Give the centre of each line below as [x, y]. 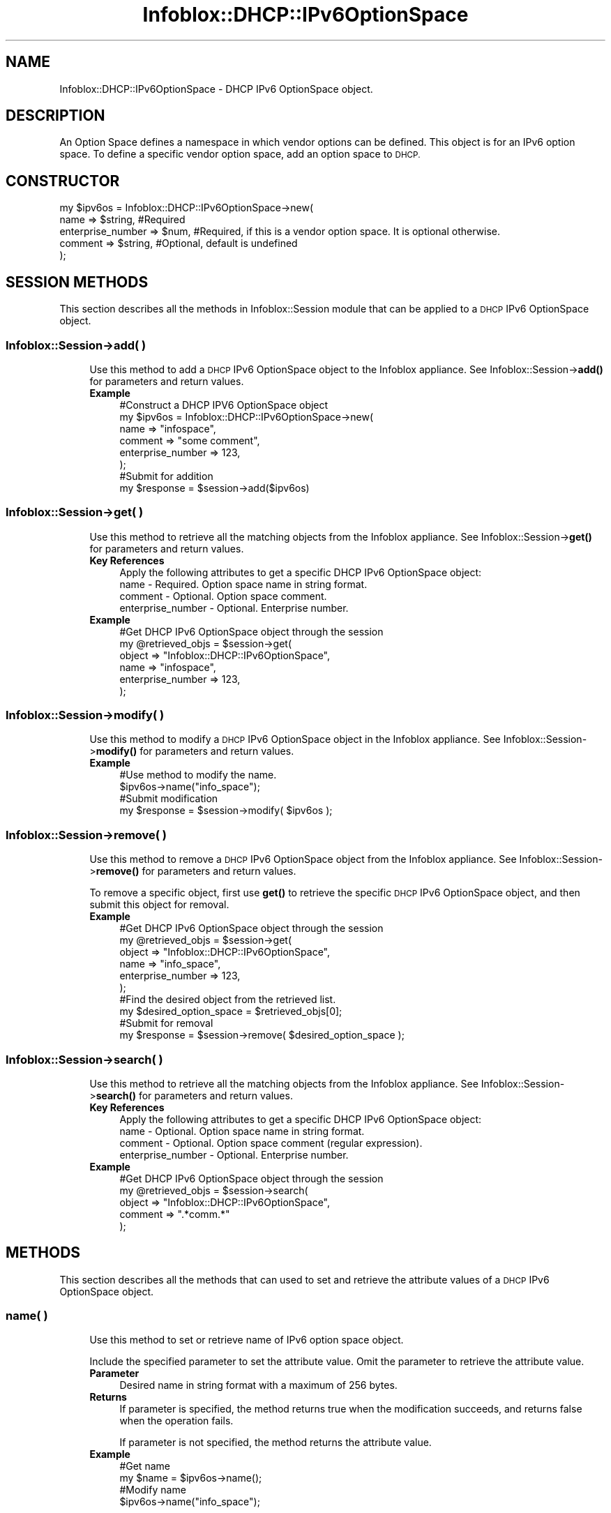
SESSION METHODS [77, 282]
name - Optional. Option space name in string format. [242, 1131]
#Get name [145, 1466]
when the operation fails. [176, 1421]
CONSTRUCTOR [63, 181]
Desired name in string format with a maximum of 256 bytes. [258, 1385]
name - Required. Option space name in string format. [243, 584]
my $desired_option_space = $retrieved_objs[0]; [231, 1011]
